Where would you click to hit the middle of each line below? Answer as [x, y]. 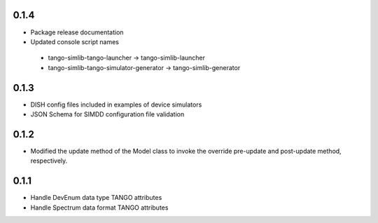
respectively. [49, 161]
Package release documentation [77, 32]
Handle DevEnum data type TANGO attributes [96, 198]
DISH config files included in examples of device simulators [116, 104]
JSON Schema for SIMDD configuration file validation [107, 114]
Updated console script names [75, 41]
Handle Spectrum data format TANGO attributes [99, 208]
